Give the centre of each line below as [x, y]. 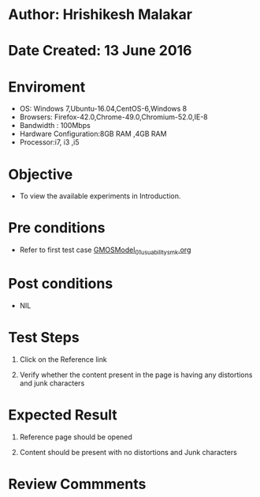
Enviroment [47, 87]
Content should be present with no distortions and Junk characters [128, 452]
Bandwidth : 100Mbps [55, 126]
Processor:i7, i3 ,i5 [50, 142]
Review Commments [77, 484]
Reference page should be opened [76, 437]
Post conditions [61, 284]
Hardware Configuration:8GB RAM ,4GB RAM [93, 134]
